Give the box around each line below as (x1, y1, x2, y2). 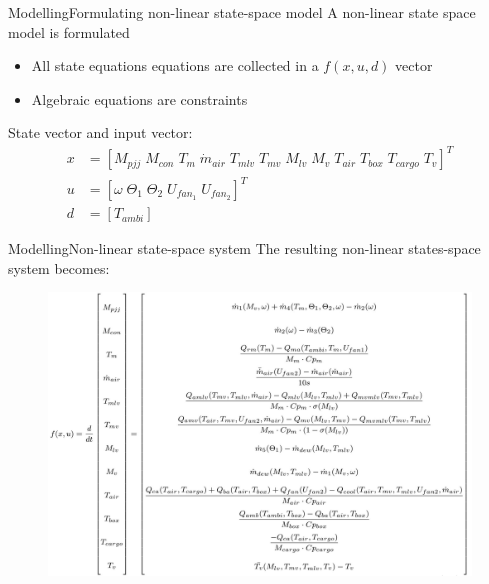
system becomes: (8, 257, 110, 278)
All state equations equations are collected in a (31, 55, 319, 76)
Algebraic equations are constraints (31, 88, 248, 109)
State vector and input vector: (8, 122, 193, 143)
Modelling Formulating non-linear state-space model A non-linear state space (8, 2, 476, 22)
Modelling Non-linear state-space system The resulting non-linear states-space (8, 238, 481, 259)
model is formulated (8, 21, 130, 42)
